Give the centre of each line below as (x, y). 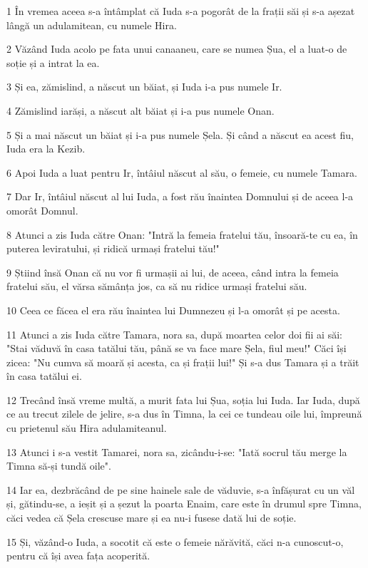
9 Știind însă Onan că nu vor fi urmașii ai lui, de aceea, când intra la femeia (173, 272)
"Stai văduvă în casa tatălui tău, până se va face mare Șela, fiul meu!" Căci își (177, 348)
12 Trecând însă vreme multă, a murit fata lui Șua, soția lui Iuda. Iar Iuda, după (183, 399)
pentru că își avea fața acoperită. (78, 556)
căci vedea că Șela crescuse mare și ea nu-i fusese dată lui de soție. (152, 518)
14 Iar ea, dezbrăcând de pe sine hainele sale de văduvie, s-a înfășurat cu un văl (181, 489)
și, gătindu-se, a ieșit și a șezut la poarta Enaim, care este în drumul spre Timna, (184, 504)
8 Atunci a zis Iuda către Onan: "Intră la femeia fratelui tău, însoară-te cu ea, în (182, 234)
